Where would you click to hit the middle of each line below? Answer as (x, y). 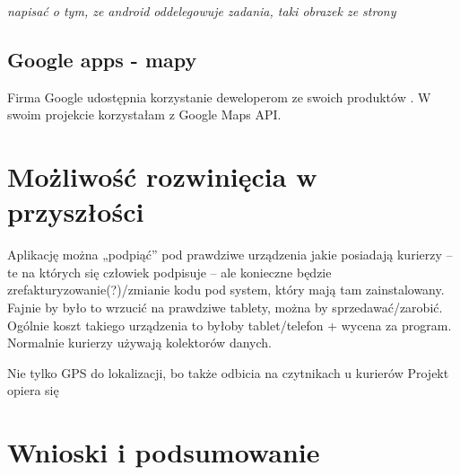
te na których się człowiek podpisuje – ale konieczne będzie (169, 272)
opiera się (33, 390)
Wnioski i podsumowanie (164, 452)
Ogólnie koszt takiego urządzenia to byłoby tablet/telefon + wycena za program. (230, 325)
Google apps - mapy (102, 59)
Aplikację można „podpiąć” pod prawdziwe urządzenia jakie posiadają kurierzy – (230, 255)
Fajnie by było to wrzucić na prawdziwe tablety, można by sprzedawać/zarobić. (225, 308)
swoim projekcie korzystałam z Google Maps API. (144, 114)
